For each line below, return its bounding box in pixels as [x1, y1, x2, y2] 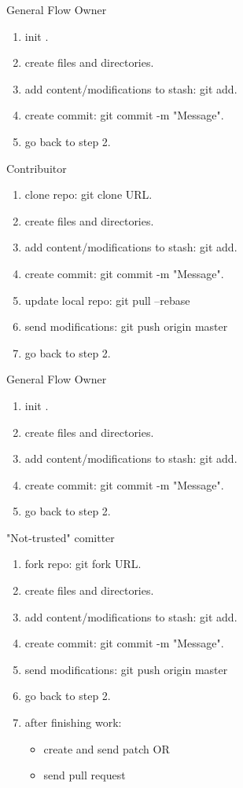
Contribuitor [6, 159, 67, 176]
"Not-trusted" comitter [6, 529, 115, 545]
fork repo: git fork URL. [24, 555, 142, 572]
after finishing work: [24, 714, 122, 731]
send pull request [43, 767, 126, 783]
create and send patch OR [43, 740, 170, 757]
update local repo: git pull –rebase [24, 291, 190, 308]
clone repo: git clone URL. [24, 186, 153, 203]
